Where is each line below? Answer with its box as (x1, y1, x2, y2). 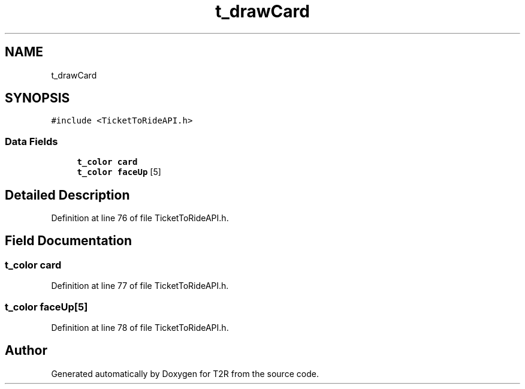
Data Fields (5, 135, 58, 147)
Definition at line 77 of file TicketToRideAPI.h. (51, 281, 229, 291)
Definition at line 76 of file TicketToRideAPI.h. (51, 213, 229, 224)
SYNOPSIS (5, 91, 70, 106)
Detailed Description (5, 187, 130, 203)
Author (5, 343, 47, 358)
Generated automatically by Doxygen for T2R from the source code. (51, 368, 319, 379)
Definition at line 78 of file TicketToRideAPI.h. (51, 322, 229, 333)
